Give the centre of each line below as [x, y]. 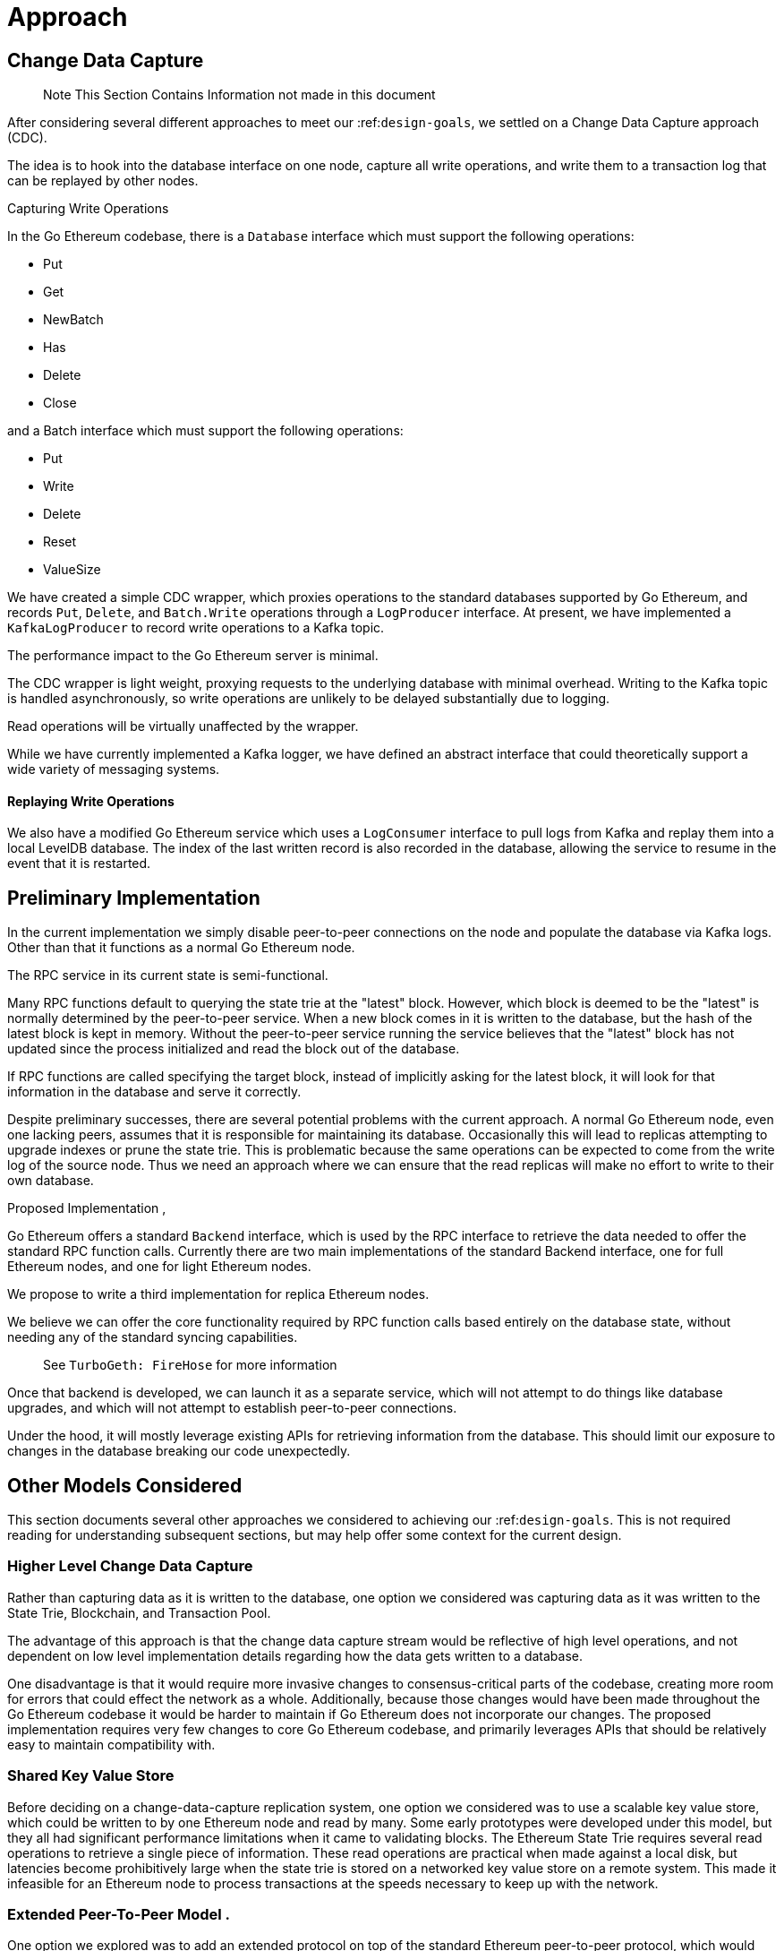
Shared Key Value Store [91, 1776]
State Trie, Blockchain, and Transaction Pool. [139, 1612]
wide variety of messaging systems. [114, 769]
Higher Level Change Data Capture [130, 1566]
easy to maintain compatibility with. [111, 1744]
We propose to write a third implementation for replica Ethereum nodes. [218, 1294]
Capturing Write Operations [88, 209]
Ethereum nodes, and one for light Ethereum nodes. [159, 1267]
